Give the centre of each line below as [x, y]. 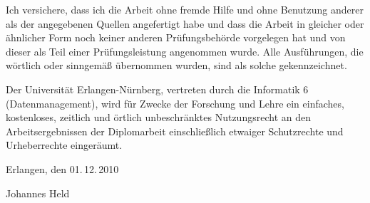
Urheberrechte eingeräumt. [64, 145]
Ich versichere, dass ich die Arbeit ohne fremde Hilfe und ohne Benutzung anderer [185, 9]
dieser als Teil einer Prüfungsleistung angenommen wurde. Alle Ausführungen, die [185, 51]
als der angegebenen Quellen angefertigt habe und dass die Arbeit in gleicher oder [185, 23]
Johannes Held [38, 193]
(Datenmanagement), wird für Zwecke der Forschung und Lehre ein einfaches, [175, 103]
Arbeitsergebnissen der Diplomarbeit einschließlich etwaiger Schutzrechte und [175, 131]
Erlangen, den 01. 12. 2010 [62, 168]
